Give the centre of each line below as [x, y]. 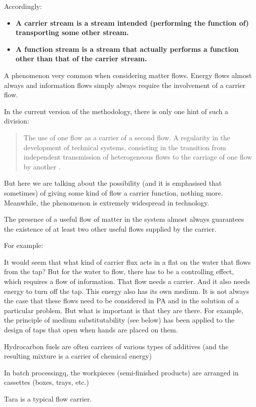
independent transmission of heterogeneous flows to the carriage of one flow [138, 157]
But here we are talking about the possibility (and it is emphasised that [113, 183]
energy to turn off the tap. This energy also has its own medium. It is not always [127, 291]
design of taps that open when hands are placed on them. [91, 330]
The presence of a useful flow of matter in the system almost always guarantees [124, 219]
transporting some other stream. [72, 32]
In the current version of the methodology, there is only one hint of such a [116, 111]
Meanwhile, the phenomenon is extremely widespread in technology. [107, 202]
